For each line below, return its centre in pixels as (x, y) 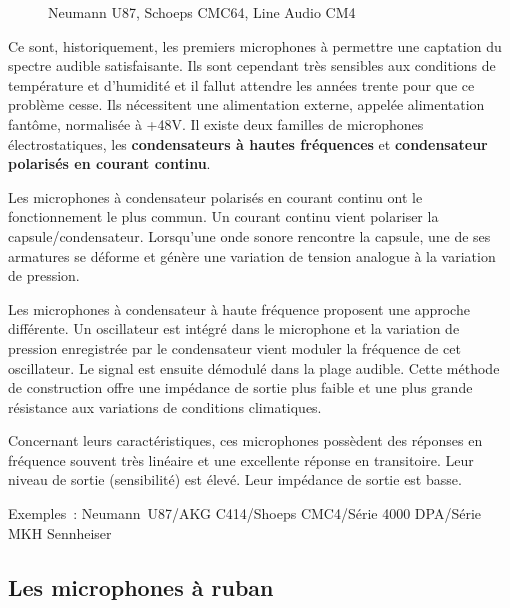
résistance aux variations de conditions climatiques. (165, 406)
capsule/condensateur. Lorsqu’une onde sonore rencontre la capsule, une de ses (249, 235)
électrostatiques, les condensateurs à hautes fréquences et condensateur (248, 143)
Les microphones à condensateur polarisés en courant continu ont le (215, 196)
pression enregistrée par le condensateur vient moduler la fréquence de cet (234, 347)
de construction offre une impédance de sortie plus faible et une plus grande (240, 387)
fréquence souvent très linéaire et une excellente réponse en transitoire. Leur (241, 459)
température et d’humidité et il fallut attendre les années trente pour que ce (241, 84)
